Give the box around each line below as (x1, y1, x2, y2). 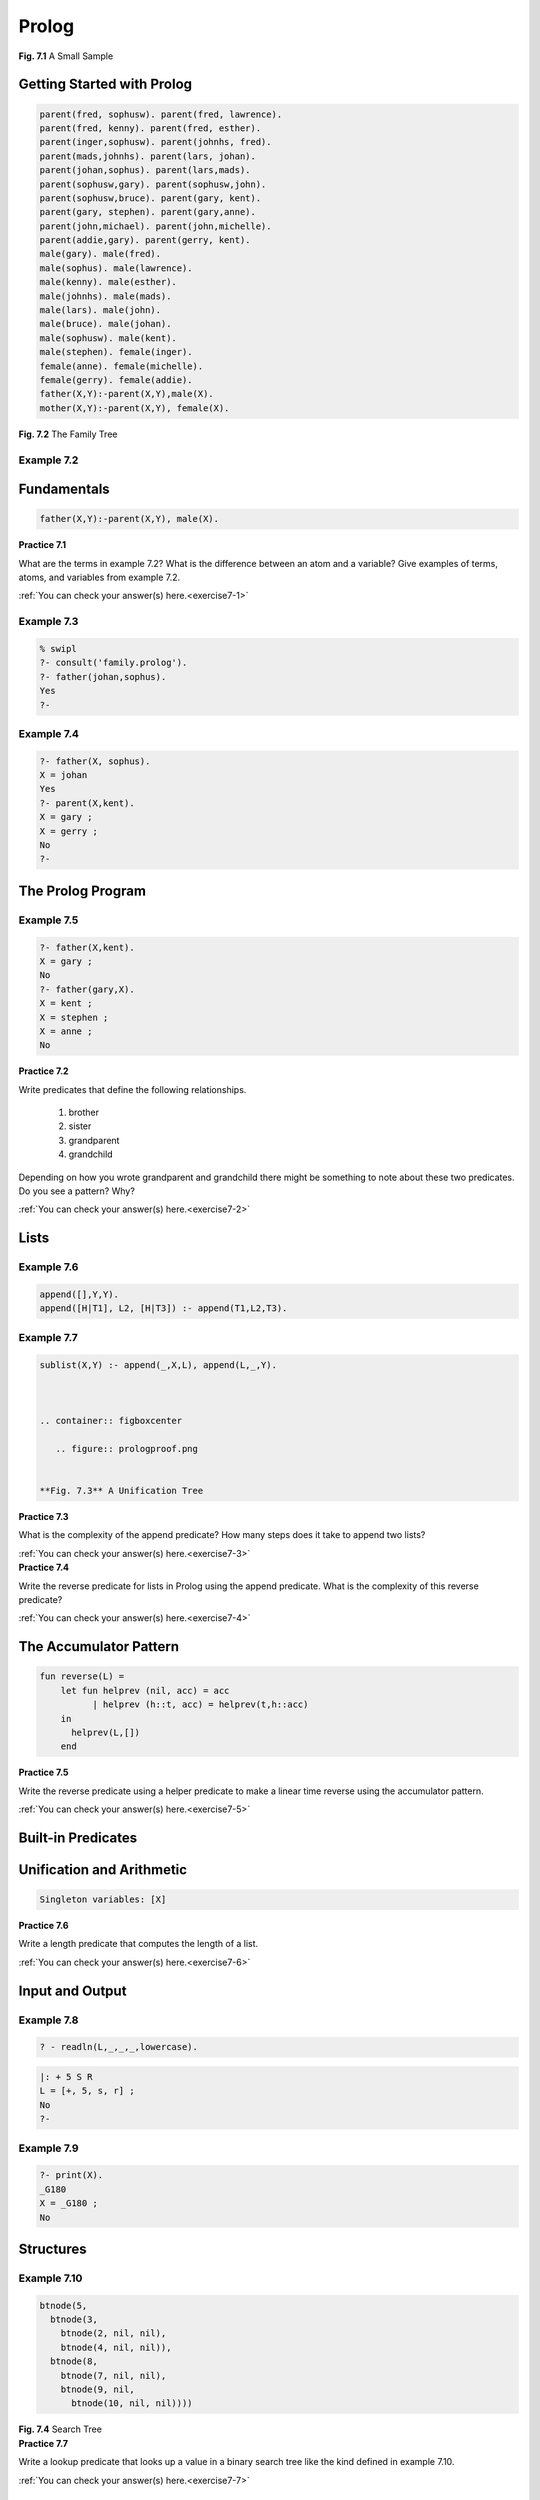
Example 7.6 (18, 1260, 79, 1274)
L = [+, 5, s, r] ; (39, 2085, 135, 2097)
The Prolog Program (18, 882, 147, 899)
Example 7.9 (18, 2141, 79, 2155)
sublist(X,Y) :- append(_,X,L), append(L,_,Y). (39, 1359, 277, 1370)
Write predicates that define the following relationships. (18, 1083, 247, 1095)
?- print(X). (39, 2170, 104, 2181)
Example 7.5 (18, 913, 79, 927)
